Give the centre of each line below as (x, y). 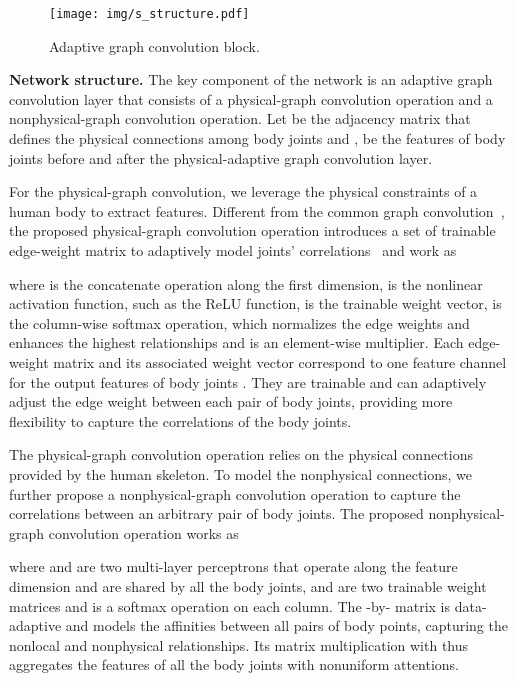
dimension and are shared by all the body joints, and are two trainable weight (248, 585)
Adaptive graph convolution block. (154, 45)
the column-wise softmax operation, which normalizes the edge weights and (239, 322)
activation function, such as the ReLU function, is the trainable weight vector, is (255, 303)
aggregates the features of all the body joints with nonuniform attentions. (234, 664)
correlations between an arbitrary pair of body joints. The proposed (216, 513)
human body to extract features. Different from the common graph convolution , (257, 210)
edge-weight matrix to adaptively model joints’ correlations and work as (233, 250)
